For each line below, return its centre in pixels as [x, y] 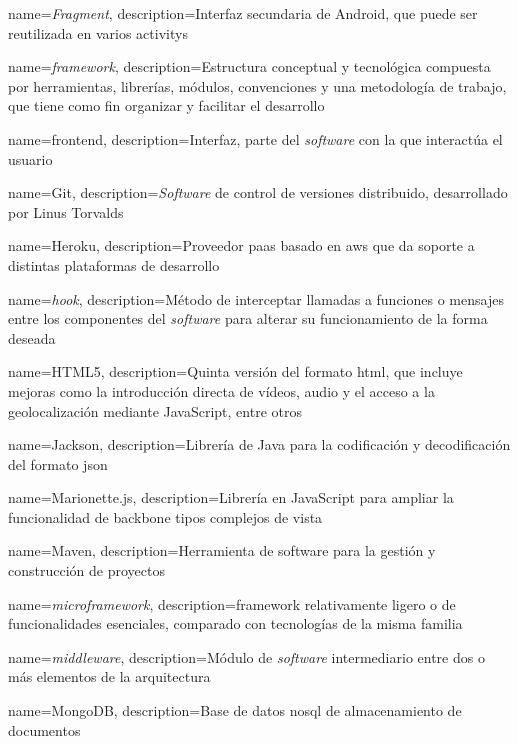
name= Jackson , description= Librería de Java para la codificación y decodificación [259, 444]
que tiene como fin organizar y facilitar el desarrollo [166, 105]
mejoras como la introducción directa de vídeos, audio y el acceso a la [221, 390]
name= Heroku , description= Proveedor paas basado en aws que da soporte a [241, 245]
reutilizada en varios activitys [98, 32]
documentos [44, 729]
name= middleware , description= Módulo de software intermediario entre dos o [246, 656]
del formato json [58, 463]
